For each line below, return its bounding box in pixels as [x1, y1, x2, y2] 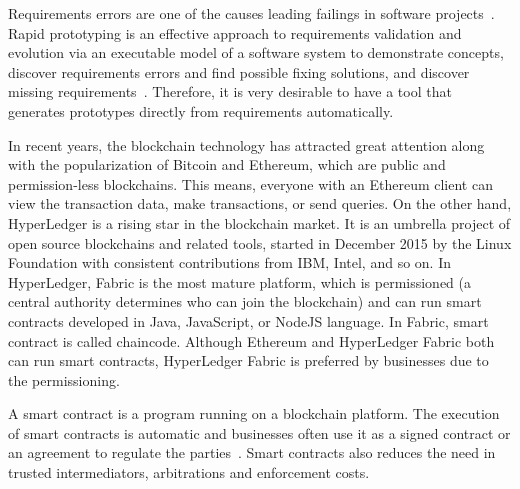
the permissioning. [8, 369, 120, 390]
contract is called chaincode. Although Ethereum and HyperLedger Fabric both [8, 330, 495, 351]
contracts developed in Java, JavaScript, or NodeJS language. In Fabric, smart [8, 310, 489, 331]
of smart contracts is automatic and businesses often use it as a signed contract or [8, 422, 511, 443]
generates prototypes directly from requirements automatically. [8, 100, 394, 121]
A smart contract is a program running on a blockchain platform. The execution [8, 403, 500, 424]
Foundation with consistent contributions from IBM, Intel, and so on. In [8, 252, 451, 273]
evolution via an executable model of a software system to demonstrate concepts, [8, 42, 504, 63]
